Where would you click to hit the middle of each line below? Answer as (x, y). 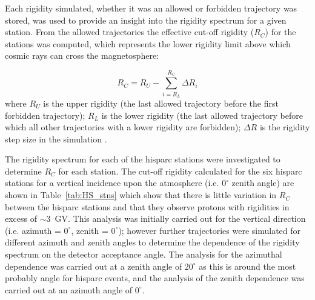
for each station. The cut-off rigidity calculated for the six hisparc (180, 171)
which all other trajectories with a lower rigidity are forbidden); (123, 127)
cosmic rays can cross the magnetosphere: (82, 55)
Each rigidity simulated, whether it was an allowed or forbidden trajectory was (151, 8)
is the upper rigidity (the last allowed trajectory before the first (161, 103)
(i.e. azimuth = (33, 230)
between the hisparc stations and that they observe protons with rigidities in (147, 206)
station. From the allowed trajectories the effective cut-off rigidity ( (130, 32)
